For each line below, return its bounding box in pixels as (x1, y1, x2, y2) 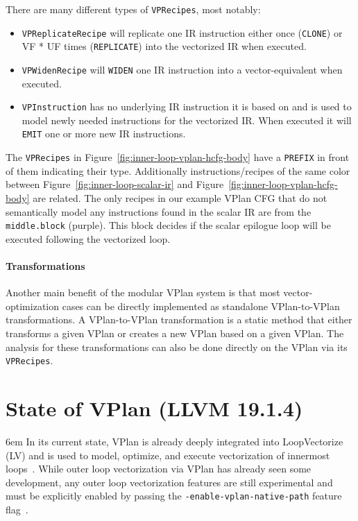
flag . (6, 502, 28, 516)
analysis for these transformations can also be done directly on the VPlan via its (6, 339, 348, 354)
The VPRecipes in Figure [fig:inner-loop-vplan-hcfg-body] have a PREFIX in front (6, 150, 350, 164)
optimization (6, 298, 60, 313)
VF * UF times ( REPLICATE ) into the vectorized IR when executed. (22, 39, 307, 53)
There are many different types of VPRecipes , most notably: (6, 2, 261, 16)
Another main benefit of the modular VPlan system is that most (6, 285, 280, 300)
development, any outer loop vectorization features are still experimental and (6, 475, 333, 489)
